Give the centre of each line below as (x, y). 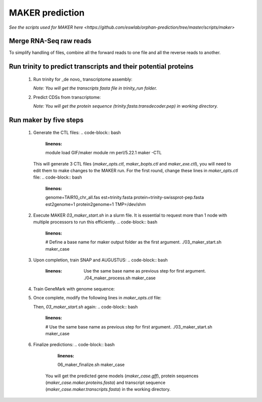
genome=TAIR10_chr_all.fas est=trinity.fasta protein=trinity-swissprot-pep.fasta (125, 198)
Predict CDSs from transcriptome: (67, 97)
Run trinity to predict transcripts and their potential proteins (101, 66)
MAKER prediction (47, 13)
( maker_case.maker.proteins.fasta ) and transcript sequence (106, 383)
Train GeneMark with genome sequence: (74, 289)
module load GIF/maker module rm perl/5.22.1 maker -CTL (104, 153)
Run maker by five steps (46, 120)
